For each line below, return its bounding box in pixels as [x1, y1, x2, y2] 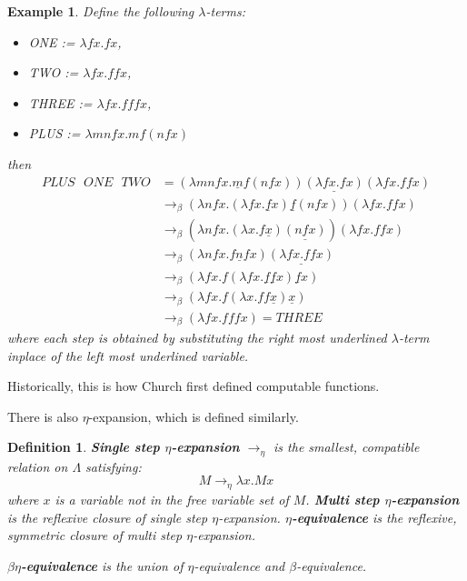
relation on [7, 456, 68, 476]
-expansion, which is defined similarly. [88, 406, 299, 426]
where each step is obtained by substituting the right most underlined [7, 328, 387, 347]
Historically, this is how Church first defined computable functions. [7, 376, 380, 396]
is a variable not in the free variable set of [55, 489, 289, 508]
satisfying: [85, 456, 142, 476]
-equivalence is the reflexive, [291, 507, 457, 526]
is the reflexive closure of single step [7, 507, 208, 526]
